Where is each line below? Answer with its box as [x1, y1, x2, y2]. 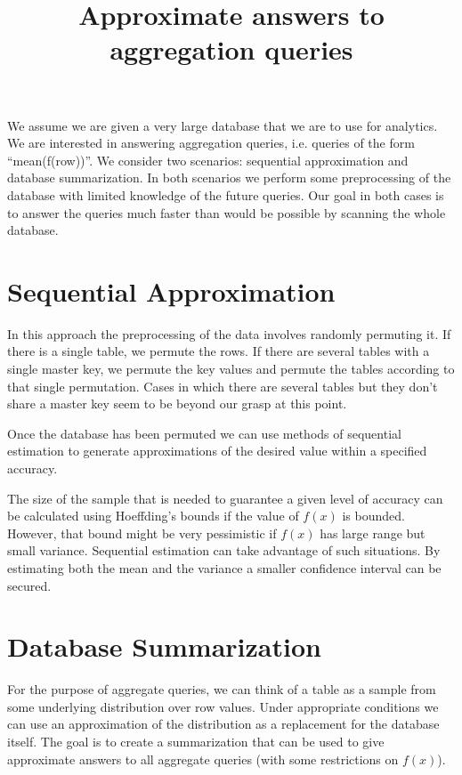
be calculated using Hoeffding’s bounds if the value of [7, 506, 299, 525]
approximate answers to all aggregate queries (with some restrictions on [7, 749, 399, 768]
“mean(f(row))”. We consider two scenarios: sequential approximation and [7, 150, 409, 169]
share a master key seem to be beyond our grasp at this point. [7, 394, 347, 413]
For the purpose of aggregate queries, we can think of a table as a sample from [7, 680, 436, 698]
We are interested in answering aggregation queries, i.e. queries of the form [7, 133, 415, 152]
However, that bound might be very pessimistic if [7, 523, 277, 542]
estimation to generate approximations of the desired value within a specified [7, 441, 427, 460]
